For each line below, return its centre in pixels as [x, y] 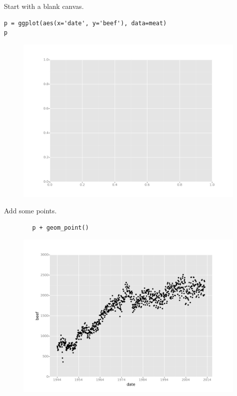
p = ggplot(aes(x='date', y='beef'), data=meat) [85, 23]
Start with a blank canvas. [44, 6]
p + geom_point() [60, 228]
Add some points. [30, 211]
